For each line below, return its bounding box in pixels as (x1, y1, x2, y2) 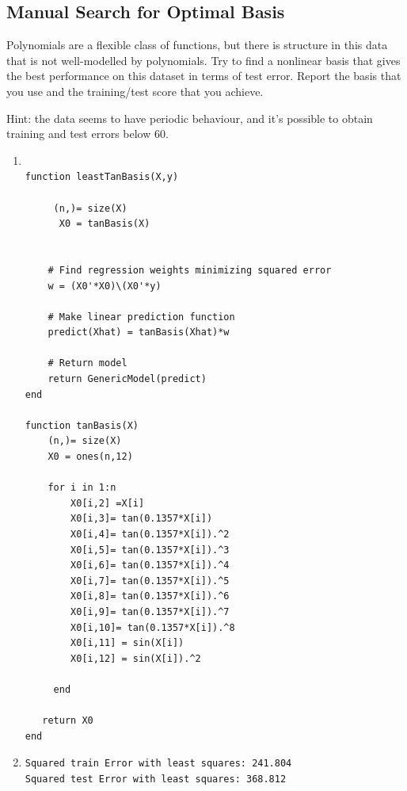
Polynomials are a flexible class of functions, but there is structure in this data (6, 36, 388, 53)
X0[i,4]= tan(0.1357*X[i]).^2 (70, 529, 230, 541)
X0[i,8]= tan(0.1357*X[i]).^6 (70, 590, 230, 602)
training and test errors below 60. (6, 125, 169, 142)
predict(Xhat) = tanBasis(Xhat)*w (48, 327, 230, 338)
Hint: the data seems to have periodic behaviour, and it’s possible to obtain (6, 109, 373, 126)
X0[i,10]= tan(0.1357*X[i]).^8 (70, 621, 235, 633)
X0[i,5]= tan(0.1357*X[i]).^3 (70, 544, 230, 556)
